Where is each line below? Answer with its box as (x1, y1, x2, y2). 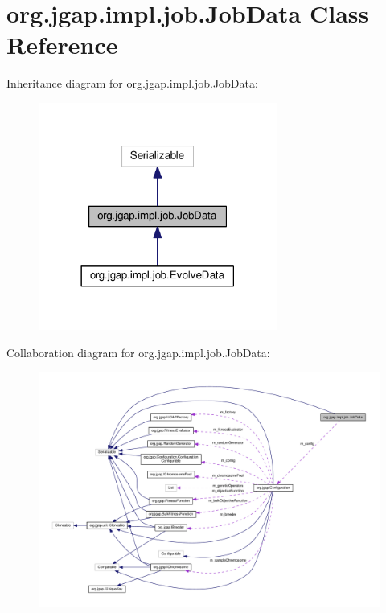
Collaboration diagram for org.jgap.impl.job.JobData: (6, 344, 270, 361)
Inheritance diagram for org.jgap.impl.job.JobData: (6, 75, 258, 92)
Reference (6, 28, 118, 61)
